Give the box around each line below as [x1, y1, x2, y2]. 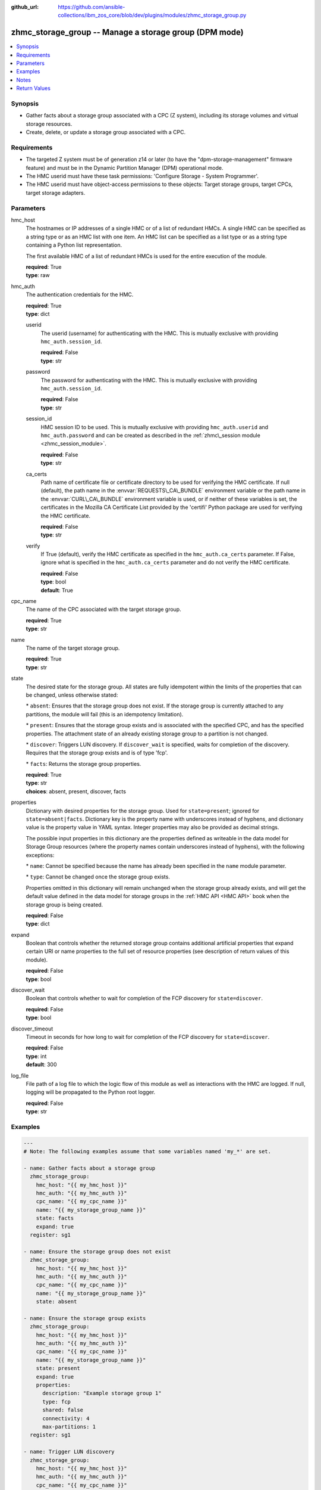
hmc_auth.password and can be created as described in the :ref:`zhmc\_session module [40, 432, 261, 439]
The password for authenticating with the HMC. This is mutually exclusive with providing [40, 376, 257, 384]
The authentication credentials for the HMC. [26, 291, 134, 298]
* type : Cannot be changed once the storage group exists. [26, 873, 171, 880]
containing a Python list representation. [26, 241, 122, 249]
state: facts [36, 1215, 74, 1222]
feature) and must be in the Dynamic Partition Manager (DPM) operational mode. [26, 164, 224, 171]
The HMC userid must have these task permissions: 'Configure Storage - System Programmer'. [26, 173, 259, 180]
